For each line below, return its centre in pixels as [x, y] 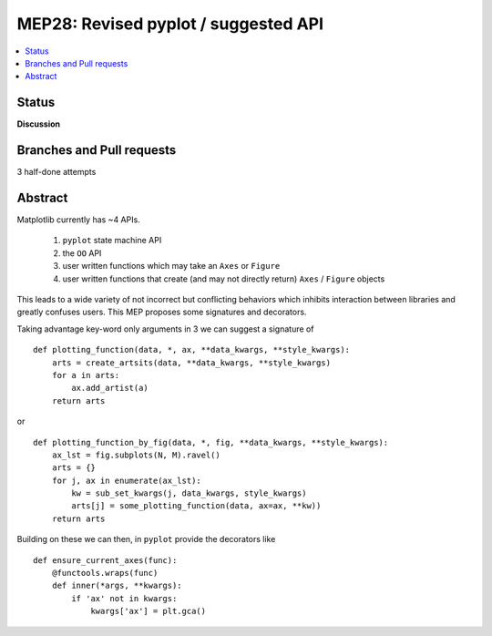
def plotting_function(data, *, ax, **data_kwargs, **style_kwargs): [192, 350]
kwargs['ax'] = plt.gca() [149, 611]
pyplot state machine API [112, 241]
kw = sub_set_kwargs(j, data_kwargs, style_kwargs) [189, 493]
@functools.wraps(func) [105, 573]
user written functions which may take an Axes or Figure [171, 266]
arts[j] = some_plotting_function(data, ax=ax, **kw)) [196, 506]
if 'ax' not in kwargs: [124, 598]
